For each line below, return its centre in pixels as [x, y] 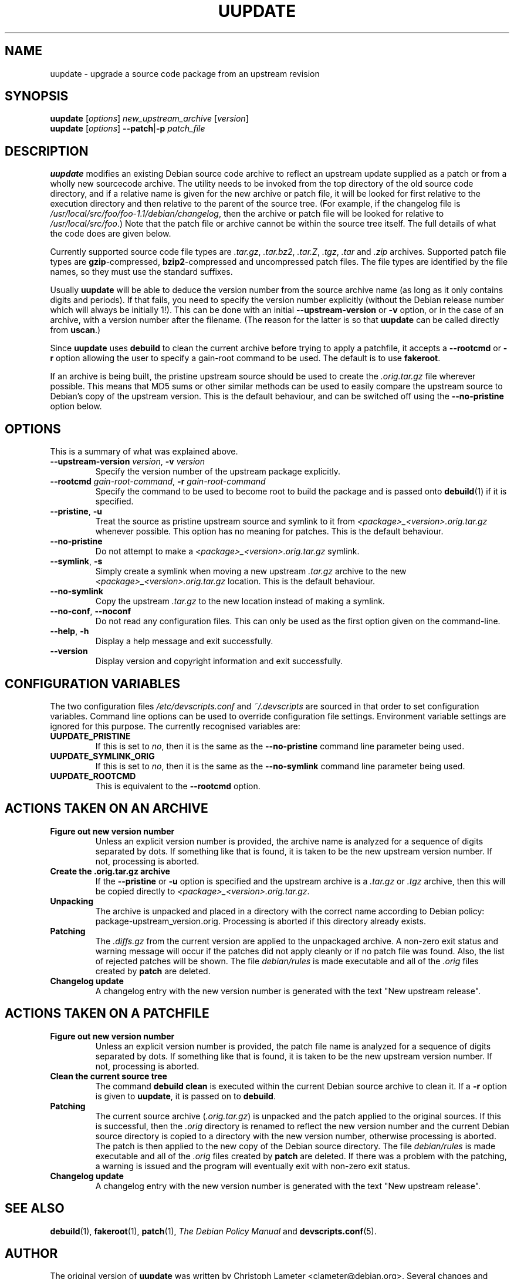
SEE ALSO [35, 1209]
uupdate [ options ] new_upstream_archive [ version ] [149, 119]
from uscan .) [75, 330]
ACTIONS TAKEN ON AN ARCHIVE [106, 809]
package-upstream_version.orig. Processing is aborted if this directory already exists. [261, 921]
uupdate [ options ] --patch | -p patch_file [128, 129]
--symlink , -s [76, 561]
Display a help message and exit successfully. [184, 641]
